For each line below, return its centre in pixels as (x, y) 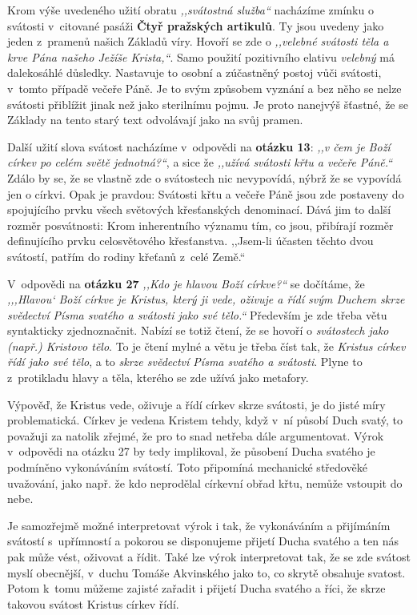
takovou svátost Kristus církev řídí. (93, 603)
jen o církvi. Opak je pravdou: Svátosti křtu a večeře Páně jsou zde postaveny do (206, 193)
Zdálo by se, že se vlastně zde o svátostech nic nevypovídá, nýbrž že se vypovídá (204, 177)
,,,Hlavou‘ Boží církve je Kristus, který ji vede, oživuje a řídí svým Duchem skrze (206, 299)
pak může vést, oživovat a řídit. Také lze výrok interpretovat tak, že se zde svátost (209, 557)
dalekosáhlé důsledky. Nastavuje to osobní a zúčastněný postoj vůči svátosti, (194, 72)
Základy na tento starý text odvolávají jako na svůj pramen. (155, 120)
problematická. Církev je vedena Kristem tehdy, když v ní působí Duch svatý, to (205, 420)
